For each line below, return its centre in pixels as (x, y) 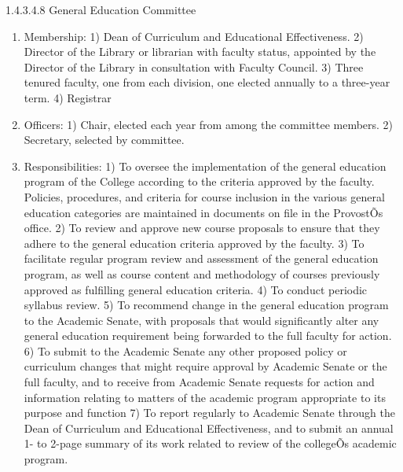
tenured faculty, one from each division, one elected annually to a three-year (207, 82)
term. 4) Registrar (68, 97)
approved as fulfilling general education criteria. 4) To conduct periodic (196, 289)
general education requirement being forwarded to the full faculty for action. (208, 336)
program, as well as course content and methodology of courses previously (202, 273)
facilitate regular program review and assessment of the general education (201, 258)
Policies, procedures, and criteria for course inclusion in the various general (204, 196)
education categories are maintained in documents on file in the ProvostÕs (203, 212)
